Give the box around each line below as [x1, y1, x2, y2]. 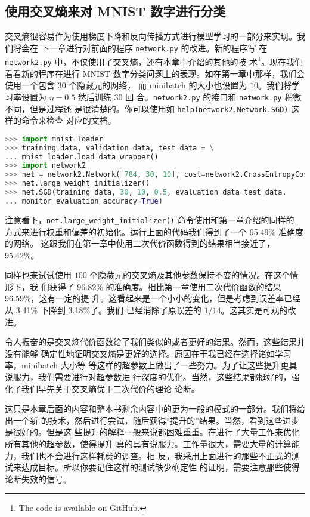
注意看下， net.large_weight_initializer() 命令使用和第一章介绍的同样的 [5, 213, 294, 226]
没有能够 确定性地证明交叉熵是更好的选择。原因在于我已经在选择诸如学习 [5, 347, 292, 359]
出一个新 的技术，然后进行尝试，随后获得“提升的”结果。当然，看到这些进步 [5, 414, 299, 426]
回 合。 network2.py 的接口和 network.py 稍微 [125, 90, 302, 103]
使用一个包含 [5, 79, 55, 91]
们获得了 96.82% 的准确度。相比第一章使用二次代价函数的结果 [41, 280, 281, 293]
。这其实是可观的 [221, 304, 288, 316]
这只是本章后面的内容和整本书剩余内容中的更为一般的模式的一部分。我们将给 [5, 402, 305, 415]
